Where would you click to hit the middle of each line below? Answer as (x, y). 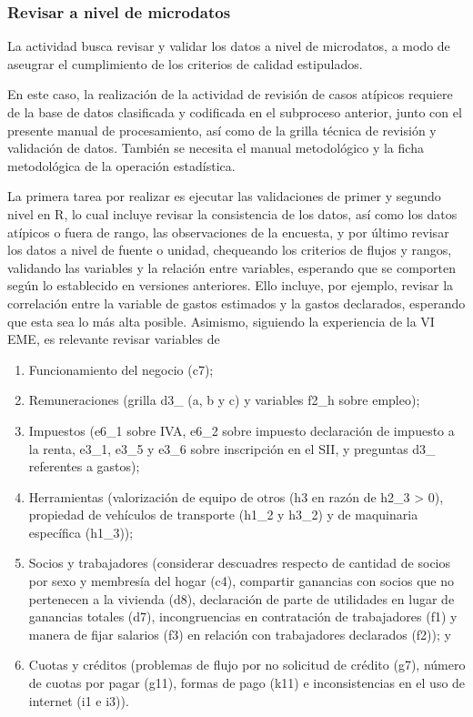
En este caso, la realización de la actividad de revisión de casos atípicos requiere (230, 94)
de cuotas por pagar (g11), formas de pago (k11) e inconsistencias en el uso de (247, 683)
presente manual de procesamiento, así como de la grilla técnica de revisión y (222, 130)
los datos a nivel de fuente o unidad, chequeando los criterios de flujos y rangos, (230, 250)
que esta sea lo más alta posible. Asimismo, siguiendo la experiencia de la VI (221, 321)
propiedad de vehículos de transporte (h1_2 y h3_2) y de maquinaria (223, 515)
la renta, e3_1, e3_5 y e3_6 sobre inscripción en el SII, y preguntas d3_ (232, 448)
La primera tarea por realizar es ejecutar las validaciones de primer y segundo (224, 196)
